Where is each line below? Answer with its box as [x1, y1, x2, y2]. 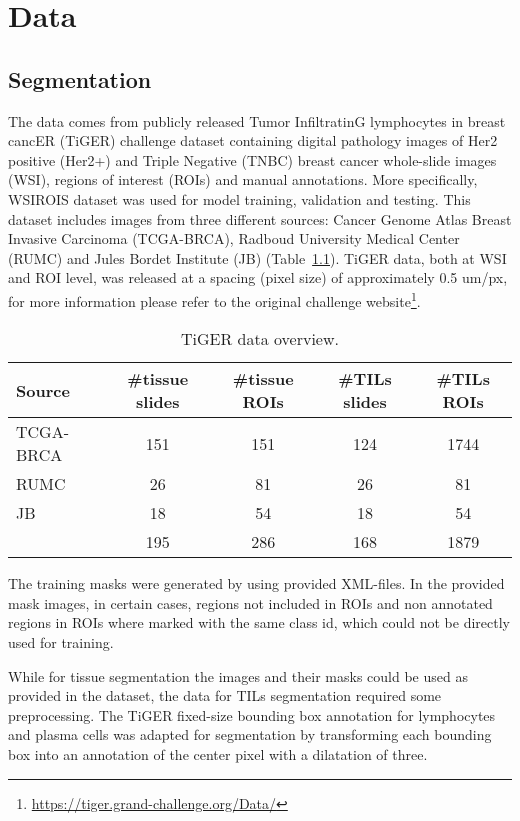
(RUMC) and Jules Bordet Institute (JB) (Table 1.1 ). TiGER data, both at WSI [8, 247, 507, 268]
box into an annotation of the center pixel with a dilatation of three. [8, 743, 428, 764]
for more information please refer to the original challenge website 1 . [8, 287, 421, 311]
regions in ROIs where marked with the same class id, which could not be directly [8, 612, 510, 633]
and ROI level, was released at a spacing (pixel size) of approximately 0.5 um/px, [8, 267, 508, 288]
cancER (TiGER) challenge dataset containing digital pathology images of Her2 [8, 130, 498, 151]
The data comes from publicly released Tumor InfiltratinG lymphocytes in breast [8, 110, 506, 131]
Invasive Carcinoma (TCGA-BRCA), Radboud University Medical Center [8, 228, 460, 249]
